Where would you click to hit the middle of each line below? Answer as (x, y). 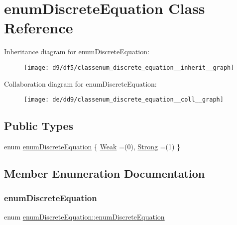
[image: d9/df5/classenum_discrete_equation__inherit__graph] (129, 67)
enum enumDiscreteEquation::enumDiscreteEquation (84, 216)
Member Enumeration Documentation (105, 173)
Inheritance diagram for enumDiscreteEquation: (77, 52)
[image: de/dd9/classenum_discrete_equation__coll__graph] (124, 100)
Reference (39, 28)
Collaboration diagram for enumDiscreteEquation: (80, 83)
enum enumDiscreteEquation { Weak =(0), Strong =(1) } (92, 147)
